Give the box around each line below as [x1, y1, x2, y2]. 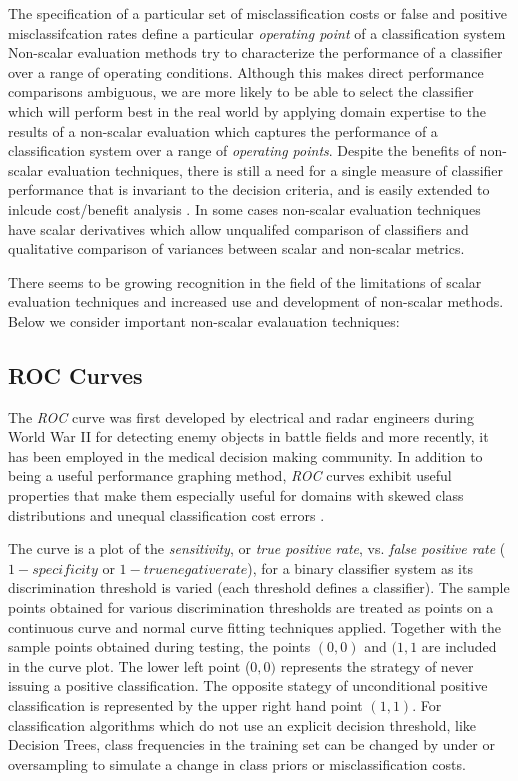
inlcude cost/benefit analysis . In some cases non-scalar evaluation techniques [8, 198, 481, 219]
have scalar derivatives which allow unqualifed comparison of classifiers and [8, 218, 469, 239]
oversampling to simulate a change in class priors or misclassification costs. [8, 753, 466, 774]
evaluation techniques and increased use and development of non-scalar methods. [8, 291, 504, 312]
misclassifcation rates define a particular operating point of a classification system [8, 22, 506, 43]
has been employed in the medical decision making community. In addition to [8, 445, 483, 466]
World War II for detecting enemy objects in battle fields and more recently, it [8, 426, 489, 447]
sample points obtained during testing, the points [8, 636, 311, 657]
